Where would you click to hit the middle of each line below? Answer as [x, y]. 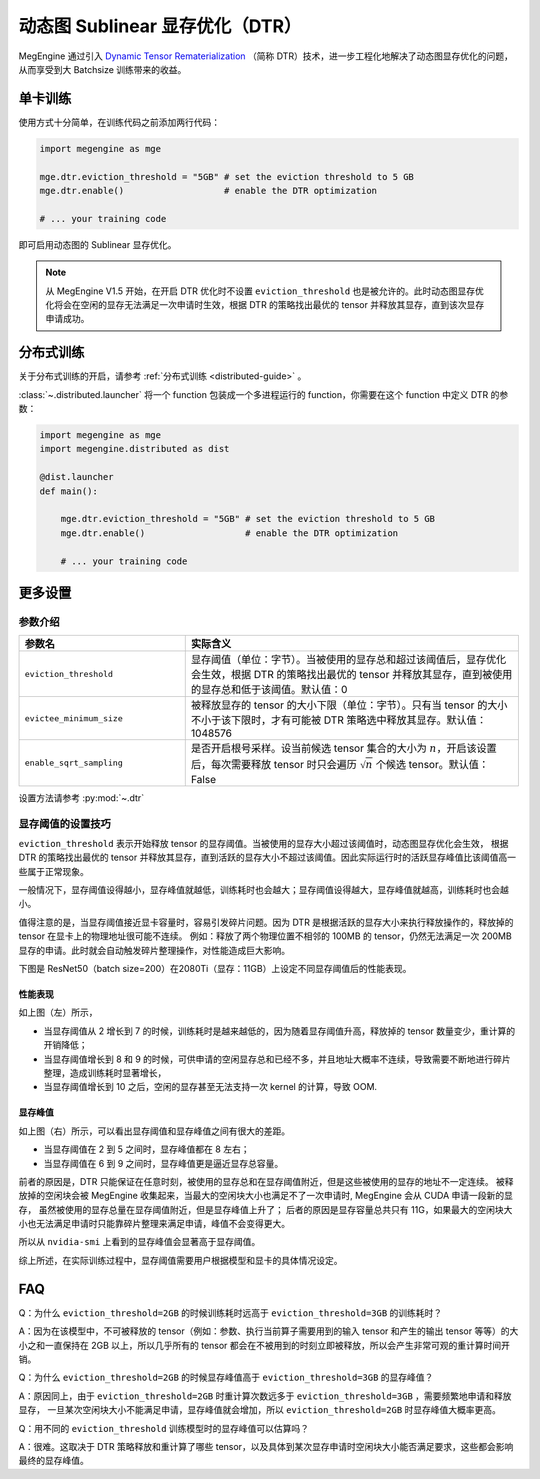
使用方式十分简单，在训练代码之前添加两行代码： [119, 122]
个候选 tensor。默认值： [432, 764]
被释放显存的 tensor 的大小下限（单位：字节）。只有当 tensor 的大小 [349, 705]
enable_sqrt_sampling [74, 763]
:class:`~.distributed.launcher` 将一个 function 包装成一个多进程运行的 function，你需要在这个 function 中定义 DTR [253, 394]
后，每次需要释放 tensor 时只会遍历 [273, 764]
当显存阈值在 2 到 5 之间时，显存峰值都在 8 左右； [146, 1149]
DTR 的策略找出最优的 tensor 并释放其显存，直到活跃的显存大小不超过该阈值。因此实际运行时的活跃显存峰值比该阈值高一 [267, 857]
